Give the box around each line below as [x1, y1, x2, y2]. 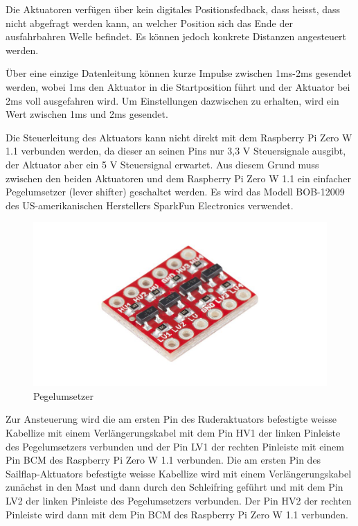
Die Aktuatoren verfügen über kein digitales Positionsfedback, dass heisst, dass [6, 2, 341, 16]
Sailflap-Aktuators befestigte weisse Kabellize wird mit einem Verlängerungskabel [6, 466, 352, 480]
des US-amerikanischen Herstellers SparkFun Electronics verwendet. [6, 198, 294, 212]
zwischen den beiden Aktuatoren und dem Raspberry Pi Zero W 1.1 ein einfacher [6, 170, 351, 185]
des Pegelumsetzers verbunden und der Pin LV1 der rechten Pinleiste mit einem [6, 439, 344, 453]
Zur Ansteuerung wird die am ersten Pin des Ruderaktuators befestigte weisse [6, 412, 337, 426]
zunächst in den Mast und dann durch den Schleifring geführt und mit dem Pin [6, 480, 343, 494]
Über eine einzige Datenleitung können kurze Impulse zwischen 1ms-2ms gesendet [6, 66, 352, 80]
